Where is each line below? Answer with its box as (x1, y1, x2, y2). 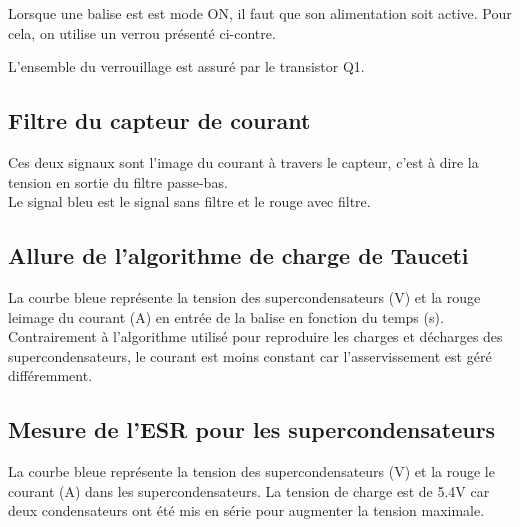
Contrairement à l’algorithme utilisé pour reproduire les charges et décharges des (8, 326, 503, 347)
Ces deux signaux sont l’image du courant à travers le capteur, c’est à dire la (8, 151, 479, 172)
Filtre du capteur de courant (8, 105, 311, 136)
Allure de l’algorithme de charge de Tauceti (8, 240, 469, 271)
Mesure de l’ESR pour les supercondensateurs (8, 414, 496, 445)
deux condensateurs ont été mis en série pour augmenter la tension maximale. (8, 500, 485, 521)
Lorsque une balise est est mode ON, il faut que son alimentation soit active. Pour (8, 3, 512, 23)
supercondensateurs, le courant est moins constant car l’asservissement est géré (8, 345, 492, 366)
